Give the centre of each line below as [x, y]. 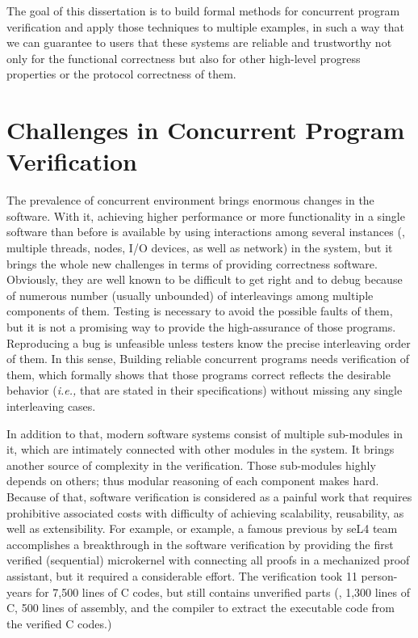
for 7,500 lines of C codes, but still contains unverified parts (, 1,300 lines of [223, 592]
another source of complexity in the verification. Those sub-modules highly [191, 465]
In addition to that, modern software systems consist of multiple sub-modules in [205, 433]
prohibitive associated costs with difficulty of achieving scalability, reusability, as [205, 512]
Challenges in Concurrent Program [206, 130]
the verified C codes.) [59, 623]
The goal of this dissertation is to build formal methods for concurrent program [203, 11]
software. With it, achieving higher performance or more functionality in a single [206, 215]
